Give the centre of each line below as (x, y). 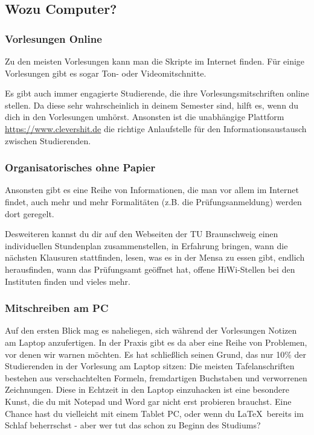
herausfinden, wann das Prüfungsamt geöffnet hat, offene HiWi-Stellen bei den (150, 269)
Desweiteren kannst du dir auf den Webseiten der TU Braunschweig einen (142, 234)
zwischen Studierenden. (48, 140)
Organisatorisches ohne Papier (80, 167)
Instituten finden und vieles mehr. (68, 281)
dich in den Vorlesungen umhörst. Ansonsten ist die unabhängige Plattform (145, 117)
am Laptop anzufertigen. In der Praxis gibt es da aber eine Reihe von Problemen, (156, 342)
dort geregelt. (30, 213)
